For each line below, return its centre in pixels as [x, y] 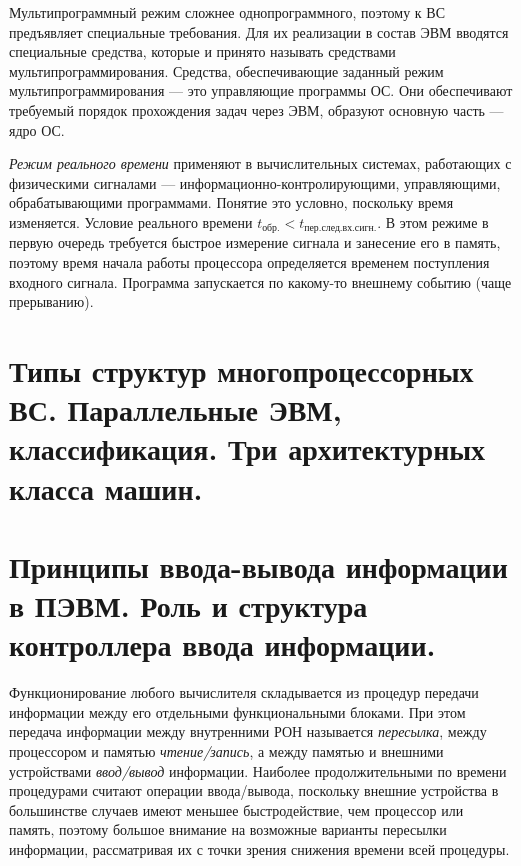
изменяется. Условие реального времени [131, 221]
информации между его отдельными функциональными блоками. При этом [237, 711]
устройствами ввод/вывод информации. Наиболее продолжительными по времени [258, 770]
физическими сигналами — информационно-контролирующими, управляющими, [255, 182]
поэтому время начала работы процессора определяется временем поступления [249, 261]
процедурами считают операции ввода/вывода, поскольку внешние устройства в [254, 790]
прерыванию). [51, 301]
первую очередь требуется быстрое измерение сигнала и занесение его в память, [255, 242]
